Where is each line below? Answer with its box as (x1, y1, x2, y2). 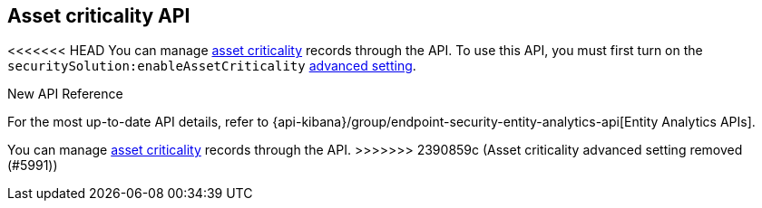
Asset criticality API (7, 5, 190, 27)
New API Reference (7, 86, 123, 102)
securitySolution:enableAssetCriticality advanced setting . (7, 58, 416, 74)
